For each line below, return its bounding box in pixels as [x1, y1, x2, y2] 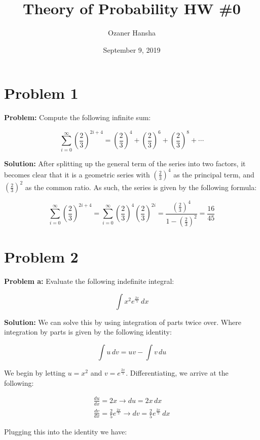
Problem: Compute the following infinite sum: [4, 112, 151, 123]
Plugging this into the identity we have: [4, 426, 127, 436]
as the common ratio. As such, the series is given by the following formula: [25, 181, 257, 192]
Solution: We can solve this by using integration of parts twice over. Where [4, 316, 241, 327]
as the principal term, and [173, 169, 254, 179]
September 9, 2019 [103, 44, 161, 55]
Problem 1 [4, 83, 79, 103]
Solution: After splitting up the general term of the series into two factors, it [4, 158, 246, 168]
